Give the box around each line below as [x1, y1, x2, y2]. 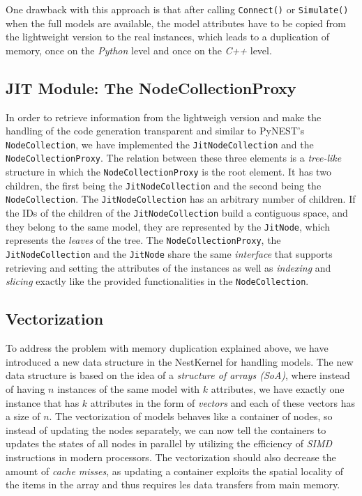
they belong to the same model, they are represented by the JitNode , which [6, 219, 330, 233]
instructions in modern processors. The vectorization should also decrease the [6, 449, 336, 464]
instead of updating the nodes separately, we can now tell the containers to [6, 422, 326, 437]
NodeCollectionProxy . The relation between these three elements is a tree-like [6, 150, 342, 165]
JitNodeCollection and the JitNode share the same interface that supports [6, 247, 333, 261]
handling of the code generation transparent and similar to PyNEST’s [6, 123, 305, 138]
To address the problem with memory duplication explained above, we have [6, 341, 329, 355]
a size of [6, 409, 40, 424]
